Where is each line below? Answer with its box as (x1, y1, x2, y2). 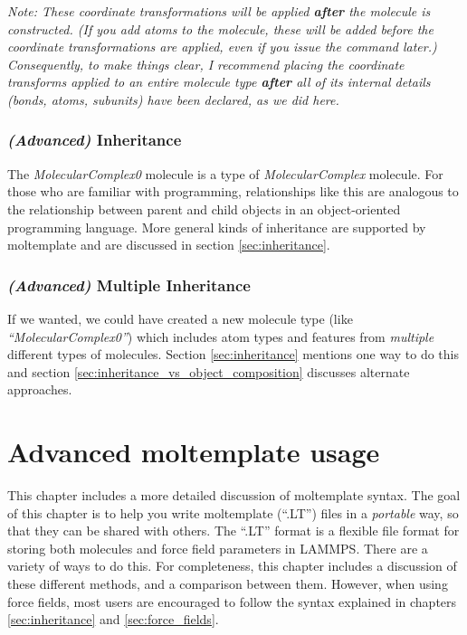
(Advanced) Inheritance (7, 128, 182, 151)
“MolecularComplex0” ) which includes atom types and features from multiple (7, 327, 434, 346)
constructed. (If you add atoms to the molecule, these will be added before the (7, 19, 434, 38)
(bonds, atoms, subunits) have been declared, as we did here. (7, 90, 339, 109)
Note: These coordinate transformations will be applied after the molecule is (7, 2, 431, 20)
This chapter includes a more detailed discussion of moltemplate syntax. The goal (7, 486, 461, 505)
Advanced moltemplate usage (7, 433, 380, 470)
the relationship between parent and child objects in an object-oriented (7, 199, 401, 218)
